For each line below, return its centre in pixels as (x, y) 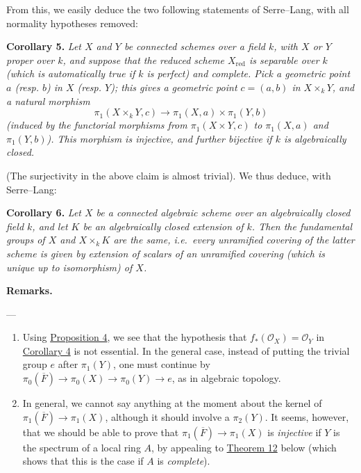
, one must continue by (162, 364)
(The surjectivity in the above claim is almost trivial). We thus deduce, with (169, 175)
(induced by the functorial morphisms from (97, 125)
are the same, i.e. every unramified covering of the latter (234, 240)
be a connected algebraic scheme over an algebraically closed (223, 213)
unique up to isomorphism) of (69, 267)
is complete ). (184, 461)
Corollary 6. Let (44, 213)
